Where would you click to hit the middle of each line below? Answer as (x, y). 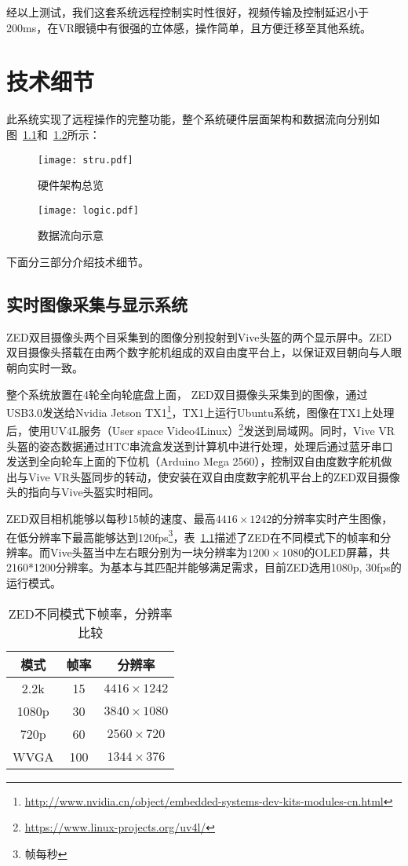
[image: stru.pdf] (86, 160)
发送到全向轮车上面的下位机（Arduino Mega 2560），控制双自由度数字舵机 (194, 461)
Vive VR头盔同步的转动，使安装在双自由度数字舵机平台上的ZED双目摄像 (214, 476)
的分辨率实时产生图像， (332, 519)
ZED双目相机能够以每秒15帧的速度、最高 (111, 519)
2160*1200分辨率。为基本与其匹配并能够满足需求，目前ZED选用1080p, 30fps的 (204, 567)
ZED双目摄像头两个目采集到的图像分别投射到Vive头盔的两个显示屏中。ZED (199, 336)
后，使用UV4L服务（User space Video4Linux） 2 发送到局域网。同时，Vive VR (201, 429)
